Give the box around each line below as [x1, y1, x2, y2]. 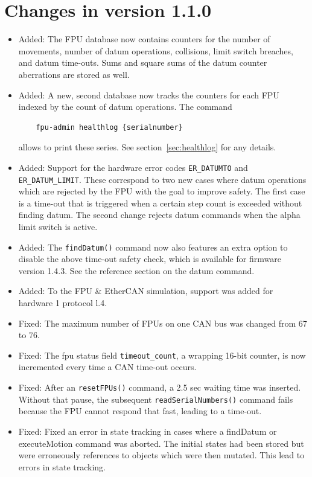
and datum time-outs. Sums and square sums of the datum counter [18, 56, 267, 69]
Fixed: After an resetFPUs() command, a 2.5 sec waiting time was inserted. [18, 381, 301, 394]
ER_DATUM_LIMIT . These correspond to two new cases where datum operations [18, 173, 307, 185]
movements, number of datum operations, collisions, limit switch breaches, [18, 44, 293, 57]
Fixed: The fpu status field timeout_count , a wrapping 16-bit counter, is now [18, 348, 306, 361]
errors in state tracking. [18, 460, 106, 473]
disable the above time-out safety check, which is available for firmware [18, 252, 281, 265]
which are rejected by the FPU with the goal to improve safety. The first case [18, 185, 305, 197]
